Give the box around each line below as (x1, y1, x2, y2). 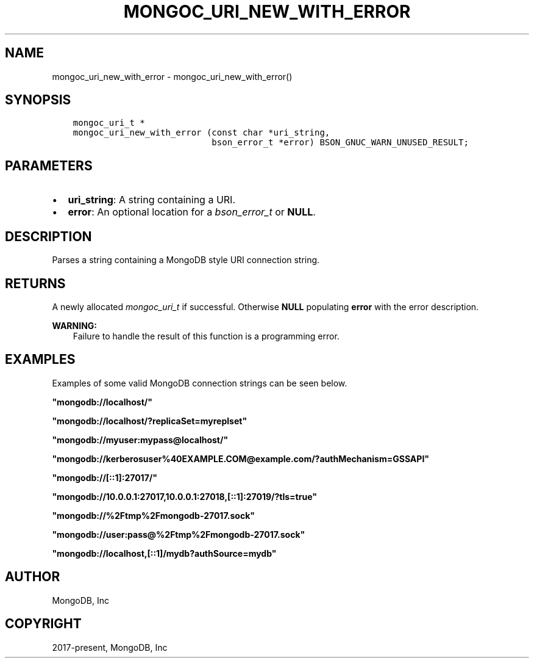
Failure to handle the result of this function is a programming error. (73, 330, 340, 341)
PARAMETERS (5, 158, 93, 173)
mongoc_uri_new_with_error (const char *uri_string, (73, 128, 330, 138)
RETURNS (5, 275, 66, 291)
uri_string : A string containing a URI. (68, 194, 236, 206)
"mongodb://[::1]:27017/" (52, 472, 157, 483)
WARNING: (52, 320, 98, 331)
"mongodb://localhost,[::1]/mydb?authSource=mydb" (52, 548, 277, 559)
